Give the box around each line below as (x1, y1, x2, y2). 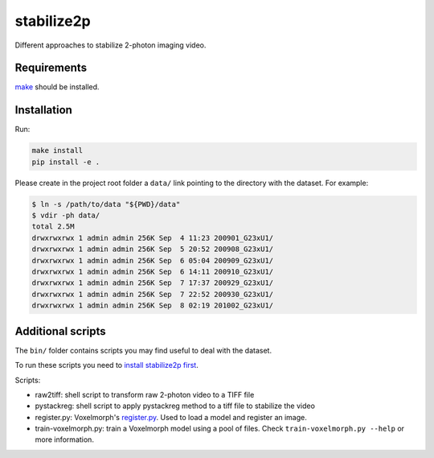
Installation (14, 103, 72, 117)
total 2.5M (31, 222, 75, 231)
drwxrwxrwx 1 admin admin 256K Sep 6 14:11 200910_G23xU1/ (31, 267, 274, 277)
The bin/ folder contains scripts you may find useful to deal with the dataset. (14, 345, 272, 355)
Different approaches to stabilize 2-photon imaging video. (14, 40, 207, 50)
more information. (35, 435, 94, 444)
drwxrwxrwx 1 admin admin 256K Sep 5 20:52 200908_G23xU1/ (31, 245, 274, 254)
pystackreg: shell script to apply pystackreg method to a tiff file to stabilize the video (35, 401, 315, 411)
